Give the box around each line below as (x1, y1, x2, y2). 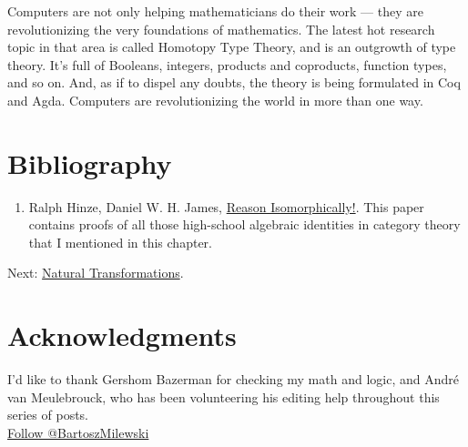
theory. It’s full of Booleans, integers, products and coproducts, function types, (7, 55, 447, 74)
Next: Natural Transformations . (7, 263, 184, 282)
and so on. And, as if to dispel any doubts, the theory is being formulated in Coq (7, 73, 461, 92)
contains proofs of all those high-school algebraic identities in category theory (28, 215, 461, 234)
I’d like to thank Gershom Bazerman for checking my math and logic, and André (7, 370, 459, 389)
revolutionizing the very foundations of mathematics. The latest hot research (7, 19, 435, 38)
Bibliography (7, 144, 172, 181)
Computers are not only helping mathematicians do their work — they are (7, 2, 423, 20)
